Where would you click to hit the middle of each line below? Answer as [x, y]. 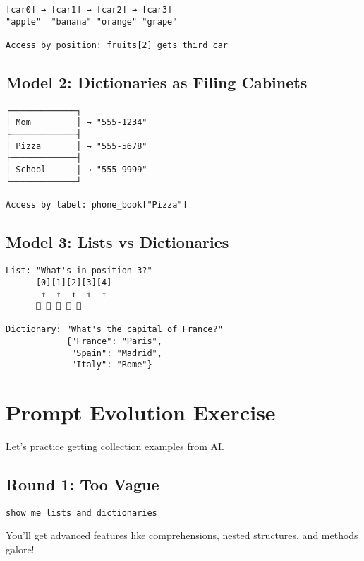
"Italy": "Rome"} [112, 365]
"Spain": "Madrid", [117, 353]
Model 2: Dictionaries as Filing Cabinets [157, 82]
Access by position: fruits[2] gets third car [117, 45]
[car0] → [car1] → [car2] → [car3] [89, 10]
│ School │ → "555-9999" [77, 170]
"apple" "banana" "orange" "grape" [92, 22]
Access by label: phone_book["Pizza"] [97, 205]
